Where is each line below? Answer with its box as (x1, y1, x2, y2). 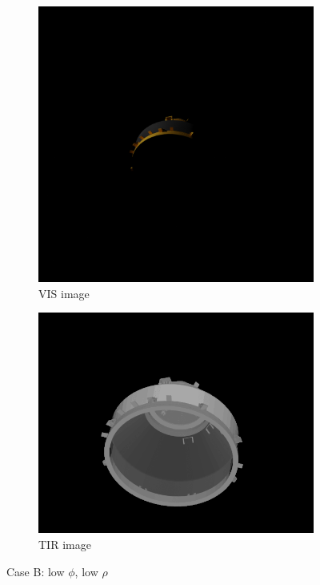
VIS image (38, 284, 90, 301)
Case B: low (6, 563, 65, 579)
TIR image (38, 535, 91, 552)
